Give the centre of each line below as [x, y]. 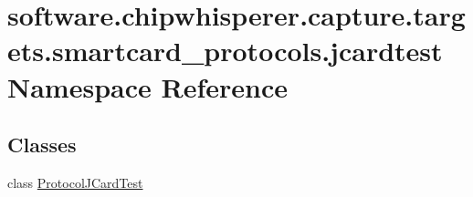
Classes [42, 145]
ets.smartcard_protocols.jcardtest [225, 51]
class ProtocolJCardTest [75, 182]
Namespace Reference [147, 86]
